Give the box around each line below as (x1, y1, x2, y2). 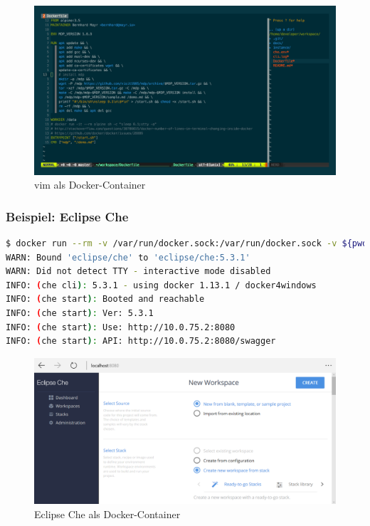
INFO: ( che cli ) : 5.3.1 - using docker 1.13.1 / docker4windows (6, 280, 317, 290)
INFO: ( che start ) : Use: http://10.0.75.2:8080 (6, 322, 236, 332)
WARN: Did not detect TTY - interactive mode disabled (6, 266, 271, 277)
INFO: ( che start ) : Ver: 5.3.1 (6, 308, 154, 319)
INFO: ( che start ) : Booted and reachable (6, 294, 205, 305)
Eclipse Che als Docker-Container (34, 506, 181, 521)
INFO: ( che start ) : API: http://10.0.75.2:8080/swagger (6, 336, 276, 347)
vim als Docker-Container (34, 177, 146, 192)
